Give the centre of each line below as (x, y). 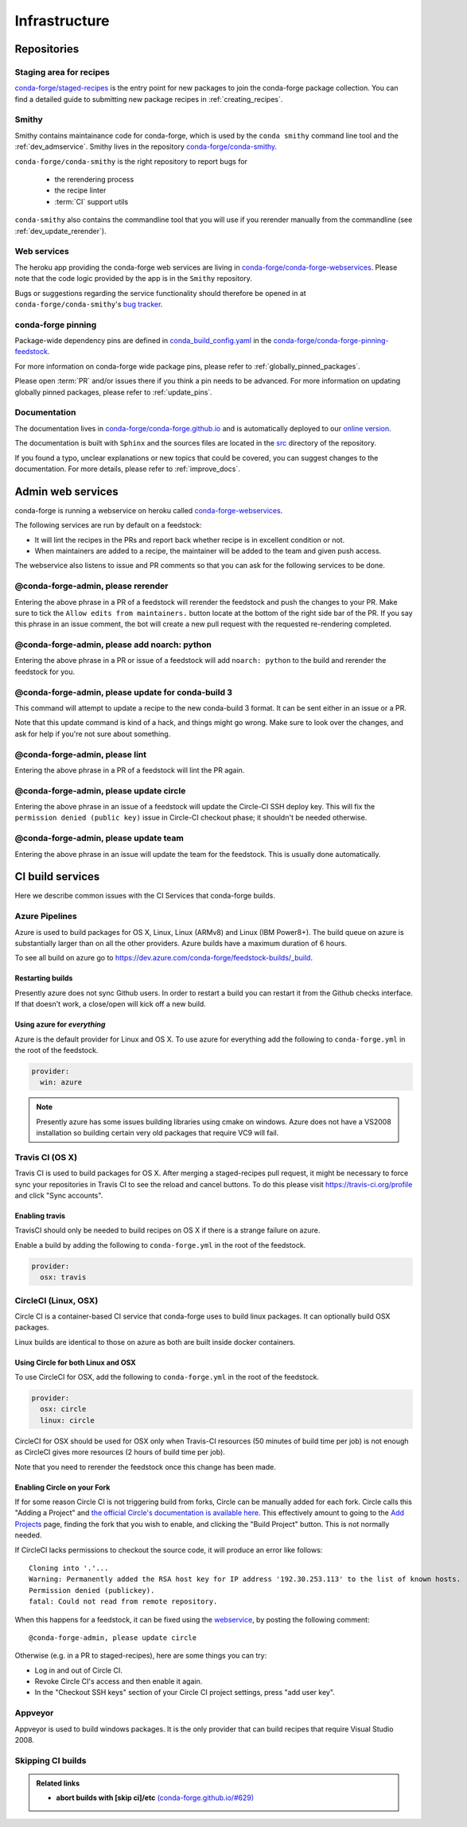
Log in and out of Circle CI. (78, 1670)
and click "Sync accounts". (59, 1196)
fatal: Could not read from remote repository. (123, 1602)
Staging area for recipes (62, 72)
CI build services (57, 876)
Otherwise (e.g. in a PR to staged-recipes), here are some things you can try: (141, 1656)
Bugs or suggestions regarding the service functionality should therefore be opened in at (160, 293)
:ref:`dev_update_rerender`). (60, 231)
